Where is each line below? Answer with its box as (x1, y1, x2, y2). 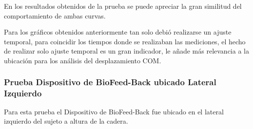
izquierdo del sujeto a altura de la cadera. (4, 116, 128, 126)
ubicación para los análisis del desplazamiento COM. (4, 55, 161, 65)
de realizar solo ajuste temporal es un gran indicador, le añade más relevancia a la (4, 46, 249, 56)
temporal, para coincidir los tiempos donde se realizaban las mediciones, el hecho (4, 36, 246, 46)
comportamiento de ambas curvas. (4, 10, 106, 20)
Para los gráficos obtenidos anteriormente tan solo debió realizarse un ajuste (4, 27, 232, 37)
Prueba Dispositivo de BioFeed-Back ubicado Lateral (4, 76, 216, 88)
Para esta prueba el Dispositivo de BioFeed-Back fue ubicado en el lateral (4, 106, 224, 116)
